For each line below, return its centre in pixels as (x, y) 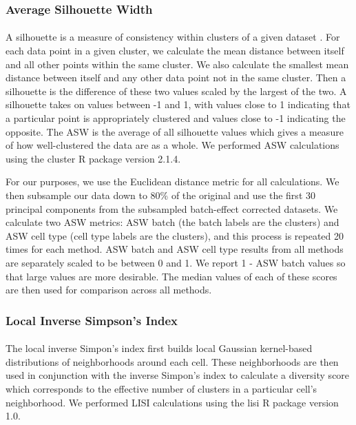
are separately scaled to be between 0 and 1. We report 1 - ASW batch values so (176, 262)
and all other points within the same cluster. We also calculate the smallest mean (177, 64)
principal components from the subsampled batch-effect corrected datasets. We (172, 208)
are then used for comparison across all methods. (109, 290)
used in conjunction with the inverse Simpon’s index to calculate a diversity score (178, 375)
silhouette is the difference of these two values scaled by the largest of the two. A (176, 91)
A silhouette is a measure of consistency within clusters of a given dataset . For (173, 37)
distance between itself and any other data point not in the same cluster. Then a (176, 77)
